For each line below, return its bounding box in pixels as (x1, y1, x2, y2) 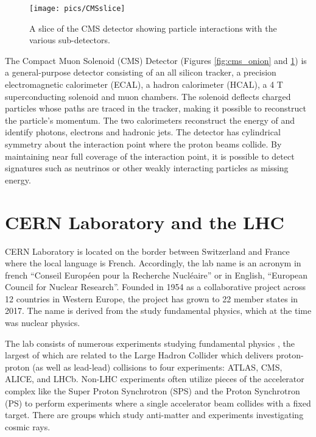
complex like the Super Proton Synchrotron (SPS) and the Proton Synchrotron (5, 385, 300, 397)
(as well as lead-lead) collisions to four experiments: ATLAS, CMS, (32, 360, 283, 373)
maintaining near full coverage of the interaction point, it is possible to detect (5, 149, 295, 162)
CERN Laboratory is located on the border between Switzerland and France (5, 244, 290, 257)
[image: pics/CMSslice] (29, 4, 125, 13)
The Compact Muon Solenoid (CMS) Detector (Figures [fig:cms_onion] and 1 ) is (5, 54, 307, 66)
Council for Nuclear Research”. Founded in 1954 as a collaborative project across (5, 280, 306, 293)
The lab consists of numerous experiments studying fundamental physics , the (5, 336, 295, 349)
